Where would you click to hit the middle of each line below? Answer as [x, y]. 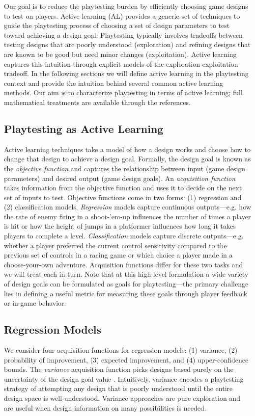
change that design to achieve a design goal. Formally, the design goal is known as [127, 159]
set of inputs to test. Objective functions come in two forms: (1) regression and [123, 197]
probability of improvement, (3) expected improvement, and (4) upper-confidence [126, 359]
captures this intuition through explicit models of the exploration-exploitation [121, 64]
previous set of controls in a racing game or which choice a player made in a [118, 255]
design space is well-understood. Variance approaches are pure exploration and [122, 398]
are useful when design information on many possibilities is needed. [105, 407]
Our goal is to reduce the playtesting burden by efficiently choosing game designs [126, 6]
